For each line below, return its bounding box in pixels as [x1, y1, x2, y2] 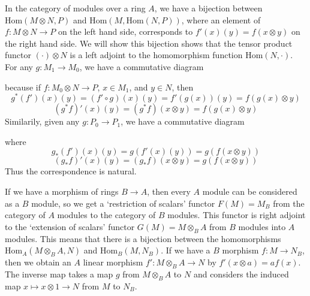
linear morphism [83, 256, 143, 268]
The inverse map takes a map [5, 267, 113, 280]
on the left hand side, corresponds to [58, 25, 193, 38]
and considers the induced [193, 267, 289, 280]
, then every [147, 185, 191, 198]
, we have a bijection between [154, 2, 263, 14]
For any [5, 60, 33, 73]
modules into [238, 220, 286, 232]
